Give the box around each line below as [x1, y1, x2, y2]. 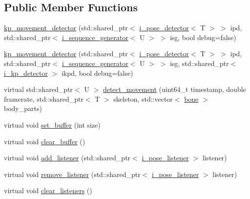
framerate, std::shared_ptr [4, 93, 83, 104]
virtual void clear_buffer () [4, 136, 85, 146]
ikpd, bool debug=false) [61, 67, 133, 78]
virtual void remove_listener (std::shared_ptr [4, 169, 141, 179]
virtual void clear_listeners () [4, 185, 92, 196]
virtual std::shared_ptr [4, 84, 73, 94]
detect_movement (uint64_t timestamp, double [103, 84, 246, 94]
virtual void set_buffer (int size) [4, 119, 101, 130]
